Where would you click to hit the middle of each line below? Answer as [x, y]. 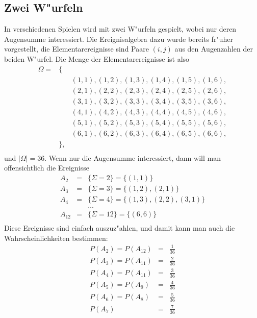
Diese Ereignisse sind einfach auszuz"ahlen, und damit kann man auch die [120, 228]
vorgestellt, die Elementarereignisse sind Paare [76, 49]
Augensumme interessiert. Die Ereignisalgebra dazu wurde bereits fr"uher [119, 39]
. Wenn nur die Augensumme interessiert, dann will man [133, 157]
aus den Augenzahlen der [214, 49]
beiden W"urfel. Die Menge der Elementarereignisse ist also [97, 58]
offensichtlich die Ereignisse [47, 168]
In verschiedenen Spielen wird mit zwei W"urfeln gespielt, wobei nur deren [120, 29]
